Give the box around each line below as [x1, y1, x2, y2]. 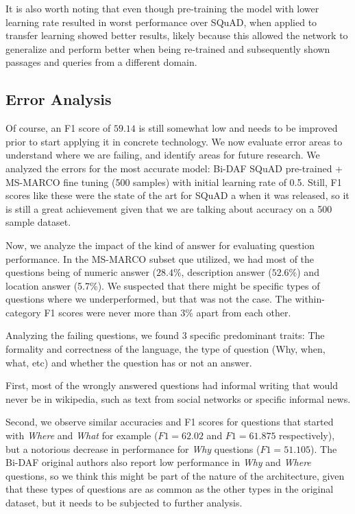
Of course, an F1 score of [5, 121, 111, 135]
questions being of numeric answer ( [5, 265, 157, 279]
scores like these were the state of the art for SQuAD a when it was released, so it [5, 188, 350, 202]
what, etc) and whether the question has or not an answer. [5, 355, 252, 369]
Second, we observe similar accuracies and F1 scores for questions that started [5, 414, 334, 429]
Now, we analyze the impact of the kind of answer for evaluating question [5, 237, 315, 252]
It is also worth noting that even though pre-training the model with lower [5, 1, 319, 15]
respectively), [279, 428, 335, 443]
